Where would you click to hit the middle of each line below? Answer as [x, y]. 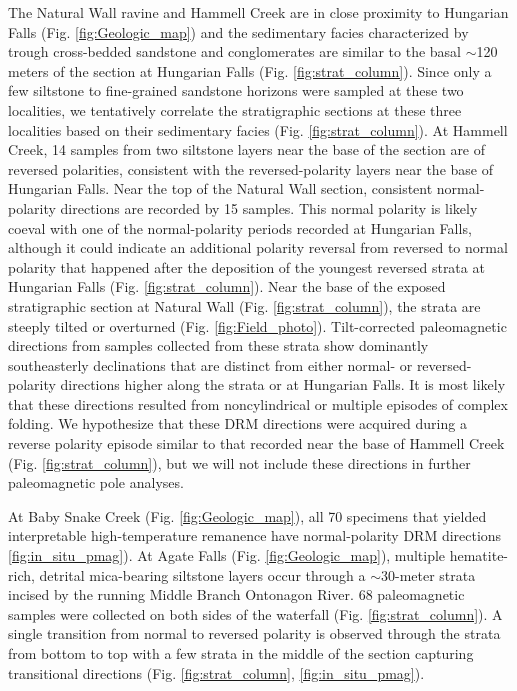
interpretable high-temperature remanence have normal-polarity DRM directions [255, 535]
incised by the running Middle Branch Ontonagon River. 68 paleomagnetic [236, 594]
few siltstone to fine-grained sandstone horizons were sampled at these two [236, 90]
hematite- [479, 555]
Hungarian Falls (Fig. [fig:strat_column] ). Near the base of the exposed [227, 286]
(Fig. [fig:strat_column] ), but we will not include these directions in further [239, 462]
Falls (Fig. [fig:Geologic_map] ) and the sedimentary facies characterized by [238, 31]
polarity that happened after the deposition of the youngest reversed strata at [246, 266]
